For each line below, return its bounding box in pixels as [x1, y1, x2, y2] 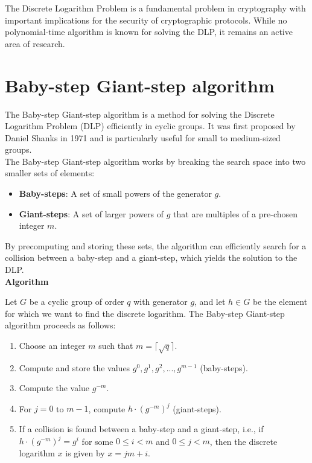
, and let [194, 295, 226, 308]
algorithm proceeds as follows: [5, 319, 116, 331]
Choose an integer [19, 339, 86, 351]
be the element [252, 295, 308, 308]
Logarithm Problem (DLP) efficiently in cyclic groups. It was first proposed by [5, 120, 296, 132]
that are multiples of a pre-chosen [173, 207, 298, 220]
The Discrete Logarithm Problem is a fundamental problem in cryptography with [5, 2, 306, 14]
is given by [65, 446, 105, 459]
